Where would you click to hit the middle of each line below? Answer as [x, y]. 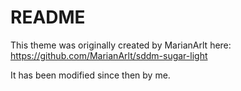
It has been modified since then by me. [90, 75]
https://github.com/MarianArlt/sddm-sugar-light [109, 55]
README [48, 17]
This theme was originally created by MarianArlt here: [121, 45]
